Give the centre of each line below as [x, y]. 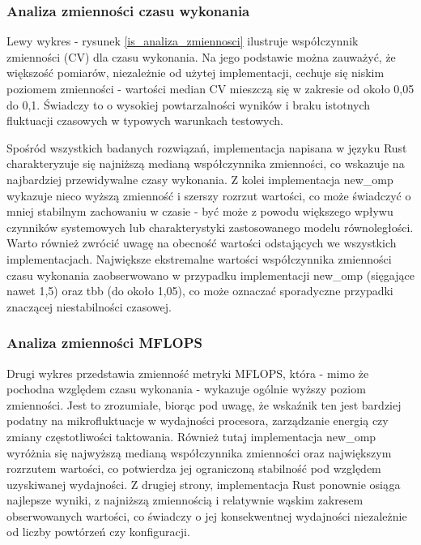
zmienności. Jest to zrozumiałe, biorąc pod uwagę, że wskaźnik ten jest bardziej [204, 404]
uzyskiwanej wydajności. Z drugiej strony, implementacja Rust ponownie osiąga [204, 484]
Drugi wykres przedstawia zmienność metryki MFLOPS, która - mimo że [188, 373]
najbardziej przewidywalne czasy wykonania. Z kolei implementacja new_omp [200, 179]
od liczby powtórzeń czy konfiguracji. [98, 532]
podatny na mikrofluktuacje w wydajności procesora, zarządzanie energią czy [198, 421]
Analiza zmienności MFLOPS [104, 343]
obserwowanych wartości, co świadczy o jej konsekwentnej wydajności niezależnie [207, 515]
